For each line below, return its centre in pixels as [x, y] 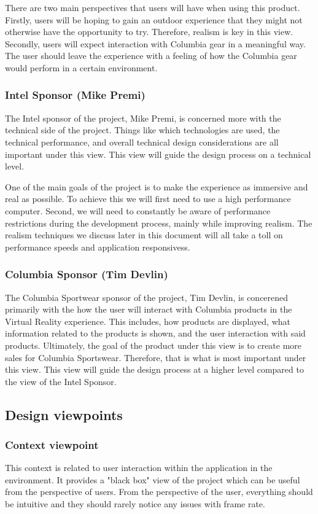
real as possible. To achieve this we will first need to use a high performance [148, 199]
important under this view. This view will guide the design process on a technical [158, 154]
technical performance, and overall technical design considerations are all [142, 142]
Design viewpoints [64, 414]
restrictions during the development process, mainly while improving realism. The [159, 223]
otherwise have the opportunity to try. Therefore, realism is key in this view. [149, 32]
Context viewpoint [52, 444]
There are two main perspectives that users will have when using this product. [153, 7]
